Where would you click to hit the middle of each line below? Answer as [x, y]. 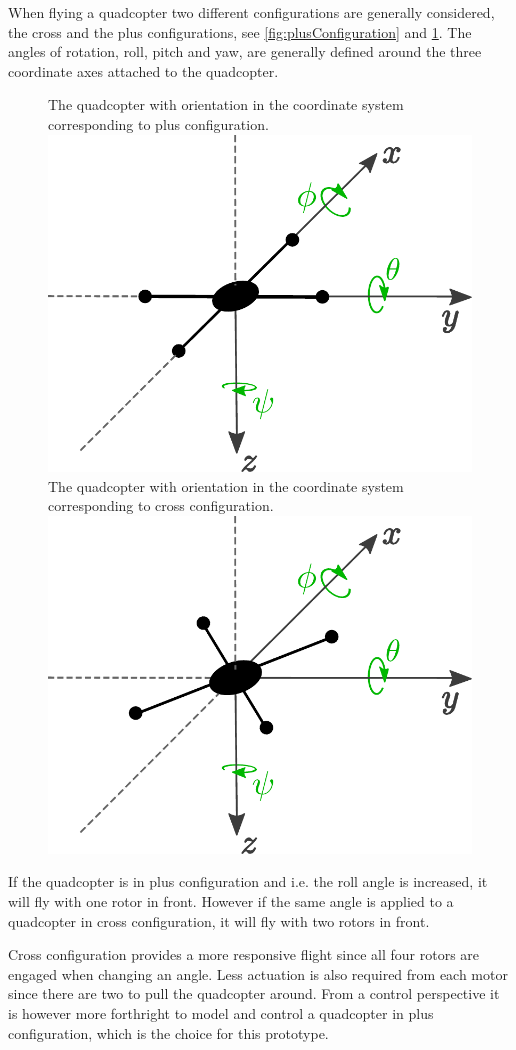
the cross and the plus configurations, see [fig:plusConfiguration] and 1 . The [240, 31]
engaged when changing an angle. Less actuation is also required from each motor [258, 973]
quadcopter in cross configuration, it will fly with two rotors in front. [219, 920]
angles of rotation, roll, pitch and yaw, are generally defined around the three [245, 51]
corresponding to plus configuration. [158, 123]
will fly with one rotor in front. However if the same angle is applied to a [231, 900]
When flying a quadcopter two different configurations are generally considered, [251, 12]
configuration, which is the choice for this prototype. [168, 1032]
